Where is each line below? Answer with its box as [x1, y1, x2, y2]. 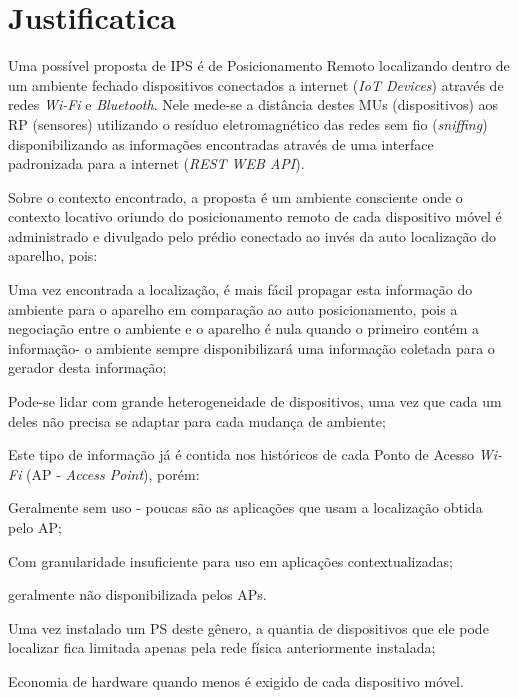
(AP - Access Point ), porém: [26, 463, 200, 484]
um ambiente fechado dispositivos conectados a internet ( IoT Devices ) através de [8, 74, 504, 95]
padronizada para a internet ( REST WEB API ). [8, 153, 305, 174]
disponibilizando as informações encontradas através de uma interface [8, 133, 434, 154]
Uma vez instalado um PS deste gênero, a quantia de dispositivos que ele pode [8, 617, 489, 638]
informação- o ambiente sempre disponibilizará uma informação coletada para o [8, 337, 495, 358]
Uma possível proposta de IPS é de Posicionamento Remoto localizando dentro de [8, 55, 510, 76]
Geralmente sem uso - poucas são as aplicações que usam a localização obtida [8, 497, 483, 518]
